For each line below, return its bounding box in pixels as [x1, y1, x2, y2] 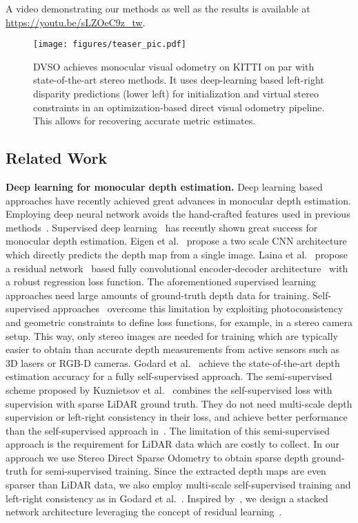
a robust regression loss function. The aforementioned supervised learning [6, 274, 316, 289]
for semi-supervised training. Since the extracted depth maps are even [30, 464, 326, 478]
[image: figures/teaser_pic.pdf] [33, 39, 186, 50]
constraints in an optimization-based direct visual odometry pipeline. [33, 99, 325, 114]
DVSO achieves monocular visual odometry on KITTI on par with [33, 59, 315, 73]
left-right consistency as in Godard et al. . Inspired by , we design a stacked [6, 491, 328, 505]
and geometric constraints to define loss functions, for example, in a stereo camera [6, 314, 353, 329]
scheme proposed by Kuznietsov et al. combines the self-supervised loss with [6, 382, 332, 397]
